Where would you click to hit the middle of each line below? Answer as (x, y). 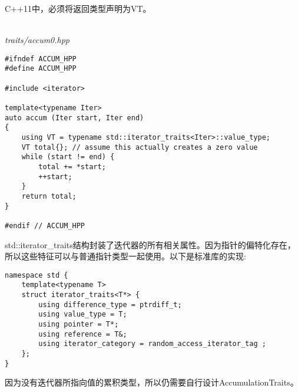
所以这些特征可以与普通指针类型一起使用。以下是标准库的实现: (125, 256)
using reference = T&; (83, 334)
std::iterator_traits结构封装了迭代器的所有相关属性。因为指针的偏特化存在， (150, 244)
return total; (49, 196)
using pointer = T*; (79, 325)
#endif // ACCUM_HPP (45, 225)
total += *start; (72, 167)
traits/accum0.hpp (37, 40)
